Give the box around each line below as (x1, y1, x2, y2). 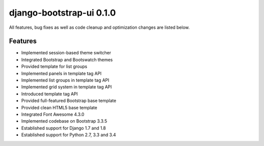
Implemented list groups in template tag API (21, 77, 110, 83)
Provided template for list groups (21, 63, 88, 69)
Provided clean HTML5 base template (21, 104, 97, 110)
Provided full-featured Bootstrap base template (21, 98, 117, 104)
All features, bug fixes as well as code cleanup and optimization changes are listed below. (9, 24, 190, 30)
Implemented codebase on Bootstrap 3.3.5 (21, 118, 108, 124)
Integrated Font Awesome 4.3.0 (21, 111, 85, 117)
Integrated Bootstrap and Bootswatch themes (21, 57, 113, 63)
